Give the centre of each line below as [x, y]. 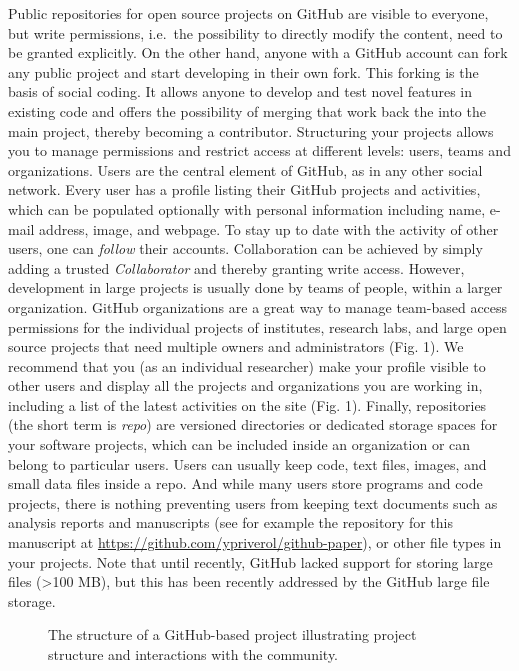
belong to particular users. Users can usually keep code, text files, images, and [247, 463]
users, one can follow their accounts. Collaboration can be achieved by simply [245, 248]
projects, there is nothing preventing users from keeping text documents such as [253, 502]
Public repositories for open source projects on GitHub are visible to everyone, [248, 13]
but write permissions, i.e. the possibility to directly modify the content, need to [255, 32]
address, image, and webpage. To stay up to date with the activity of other [269, 228]
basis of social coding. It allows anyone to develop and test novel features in [240, 91]
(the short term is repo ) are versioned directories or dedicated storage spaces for [253, 424]
